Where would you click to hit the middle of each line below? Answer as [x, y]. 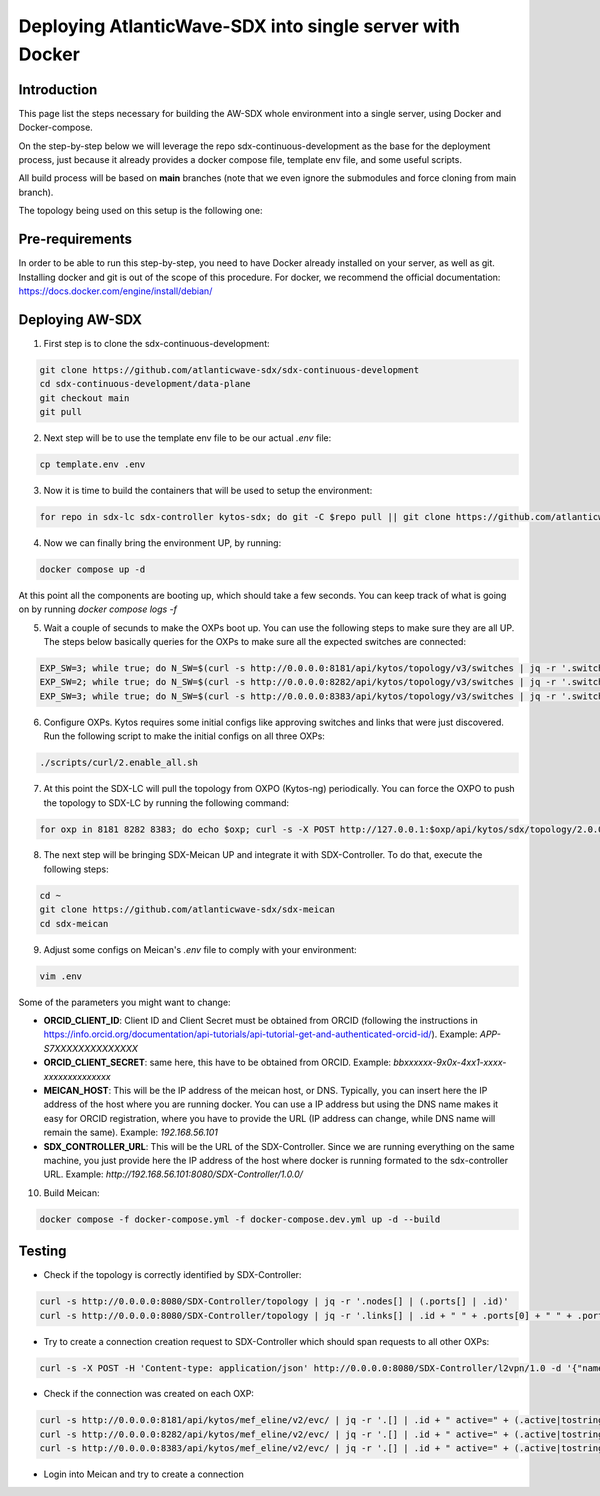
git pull [61, 411]
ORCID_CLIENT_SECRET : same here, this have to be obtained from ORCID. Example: [217, 1062]
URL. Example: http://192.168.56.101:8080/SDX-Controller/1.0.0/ [173, 1174]
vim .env [61, 976]
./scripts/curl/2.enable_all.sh [119, 763]
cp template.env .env [92, 464]
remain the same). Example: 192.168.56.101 [131, 1132]
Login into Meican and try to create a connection [143, 1474]
